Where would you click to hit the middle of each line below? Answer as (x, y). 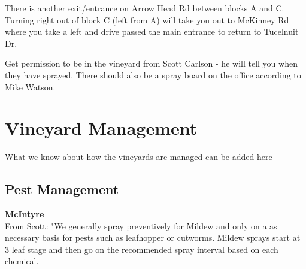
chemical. (22, 261)
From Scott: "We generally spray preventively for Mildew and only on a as (141, 226)
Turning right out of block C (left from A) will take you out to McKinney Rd (147, 19)
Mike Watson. (30, 87)
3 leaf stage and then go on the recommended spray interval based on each (142, 249)
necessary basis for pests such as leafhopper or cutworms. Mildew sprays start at (153, 238)
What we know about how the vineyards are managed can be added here (139, 157)
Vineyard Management (101, 128)
